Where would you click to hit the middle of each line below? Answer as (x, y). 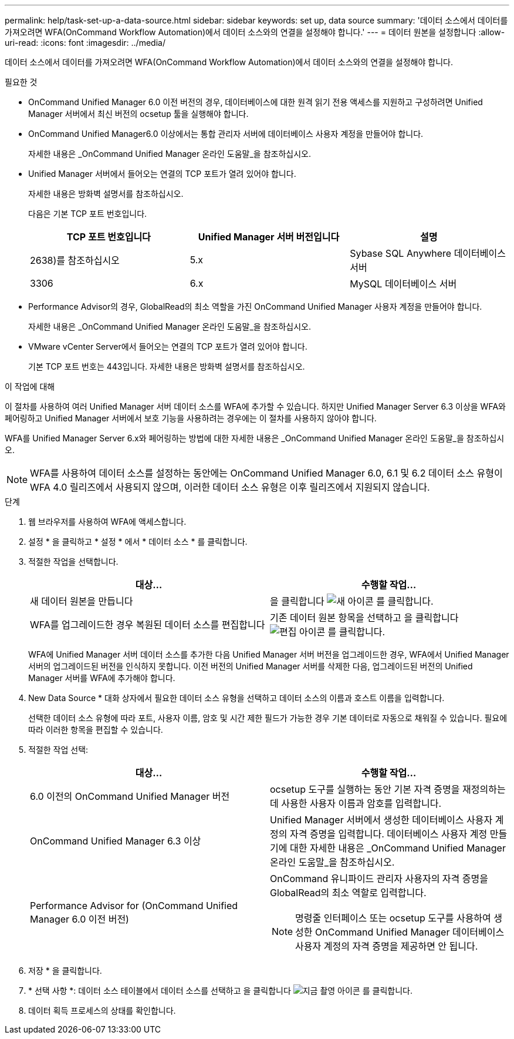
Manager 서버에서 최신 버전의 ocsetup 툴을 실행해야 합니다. (138, 114)
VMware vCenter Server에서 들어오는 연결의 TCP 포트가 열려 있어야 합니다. (168, 346)
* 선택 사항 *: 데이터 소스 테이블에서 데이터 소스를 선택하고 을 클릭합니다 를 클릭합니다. (220, 991)
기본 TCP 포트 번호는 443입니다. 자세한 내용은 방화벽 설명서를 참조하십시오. (167, 366)
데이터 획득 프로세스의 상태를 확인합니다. (102, 1010)
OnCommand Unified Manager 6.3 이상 (116, 841)
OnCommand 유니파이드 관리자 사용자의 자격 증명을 (379, 879)
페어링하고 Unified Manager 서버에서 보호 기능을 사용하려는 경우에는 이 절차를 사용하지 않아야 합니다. (191, 418)
